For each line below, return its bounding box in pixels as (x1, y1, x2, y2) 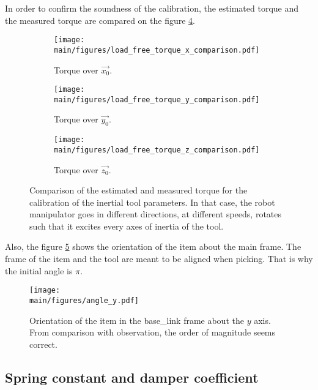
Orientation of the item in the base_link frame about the (29, 313, 244, 326)
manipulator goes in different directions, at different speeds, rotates (29, 208, 282, 220)
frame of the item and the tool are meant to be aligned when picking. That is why (5, 252, 313, 265)
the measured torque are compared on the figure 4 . (5, 13, 195, 26)
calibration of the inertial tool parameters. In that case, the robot (29, 195, 275, 208)
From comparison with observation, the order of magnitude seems (29, 326, 276, 339)
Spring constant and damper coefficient (5, 367, 259, 386)
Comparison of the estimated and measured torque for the (29, 184, 248, 197)
